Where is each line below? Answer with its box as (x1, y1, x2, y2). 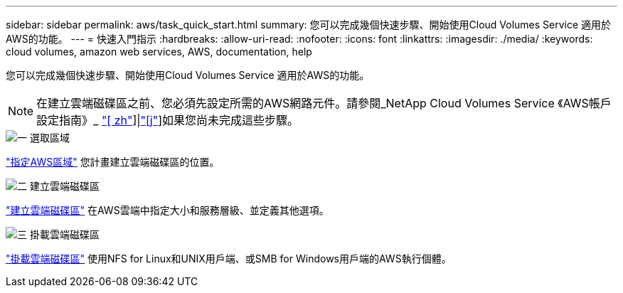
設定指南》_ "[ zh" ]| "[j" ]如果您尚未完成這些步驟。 (36, 113, 299, 127)
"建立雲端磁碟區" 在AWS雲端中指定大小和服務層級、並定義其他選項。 (6, 204, 329, 216)
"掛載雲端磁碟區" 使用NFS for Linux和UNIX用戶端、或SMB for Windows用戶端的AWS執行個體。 (6, 252, 452, 265)
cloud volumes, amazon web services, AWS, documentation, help (6, 46, 312, 58)
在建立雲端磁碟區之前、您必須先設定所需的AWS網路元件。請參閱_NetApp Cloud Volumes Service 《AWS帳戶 (36, 96, 612, 110)
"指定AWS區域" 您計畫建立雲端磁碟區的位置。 (6, 156, 220, 168)
